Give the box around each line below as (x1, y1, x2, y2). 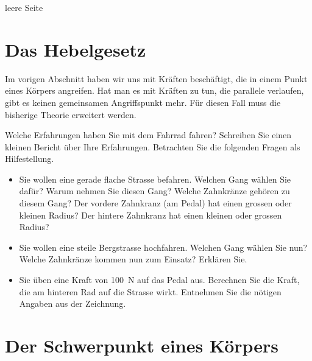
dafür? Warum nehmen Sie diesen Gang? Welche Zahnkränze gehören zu (19, 184, 290, 197)
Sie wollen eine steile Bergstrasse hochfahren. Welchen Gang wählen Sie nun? (19, 240, 308, 253)
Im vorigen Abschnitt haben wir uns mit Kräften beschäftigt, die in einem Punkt (5, 72, 308, 85)
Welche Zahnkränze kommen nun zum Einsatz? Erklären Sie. (19, 253, 247, 265)
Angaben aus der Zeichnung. (19, 297, 126, 310)
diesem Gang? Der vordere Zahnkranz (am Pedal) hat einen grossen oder (19, 197, 292, 209)
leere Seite (5, 1, 43, 13)
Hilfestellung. (5, 152, 54, 165)
